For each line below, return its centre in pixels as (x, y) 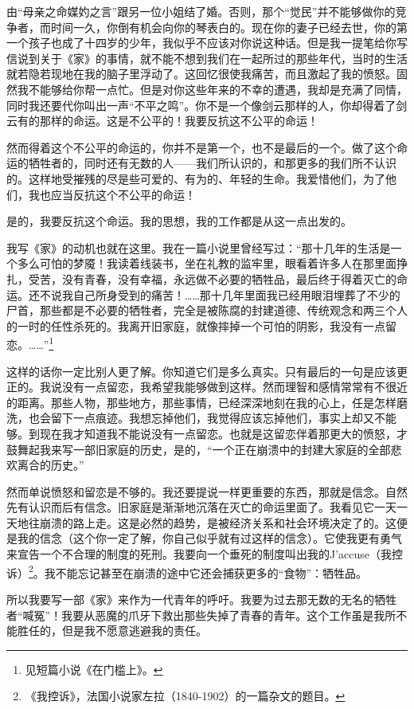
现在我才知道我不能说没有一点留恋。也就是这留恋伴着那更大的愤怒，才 (223, 433)
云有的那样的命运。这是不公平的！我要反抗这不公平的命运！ (162, 121)
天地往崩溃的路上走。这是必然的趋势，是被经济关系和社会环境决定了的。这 (201, 522)
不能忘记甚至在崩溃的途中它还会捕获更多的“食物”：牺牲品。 (211, 572)
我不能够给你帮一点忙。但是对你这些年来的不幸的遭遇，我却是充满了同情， (212, 89)
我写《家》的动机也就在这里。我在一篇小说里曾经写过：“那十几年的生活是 (199, 247)
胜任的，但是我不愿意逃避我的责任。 (112, 631)
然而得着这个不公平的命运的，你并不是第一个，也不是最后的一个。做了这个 (201, 147)
